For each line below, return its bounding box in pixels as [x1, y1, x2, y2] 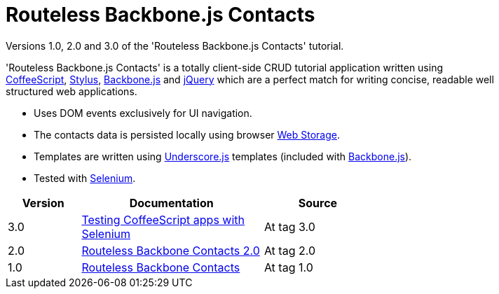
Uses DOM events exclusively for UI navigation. [34, 106, 252, 119]
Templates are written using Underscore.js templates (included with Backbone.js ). [34, 150, 412, 162]
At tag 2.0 [264, 243, 316, 258]
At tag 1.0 [264, 260, 313, 274]
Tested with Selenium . [34, 171, 136, 184]
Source [298, 195, 338, 210]
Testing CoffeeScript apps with [81, 212, 245, 227]
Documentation [129, 195, 214, 210]
